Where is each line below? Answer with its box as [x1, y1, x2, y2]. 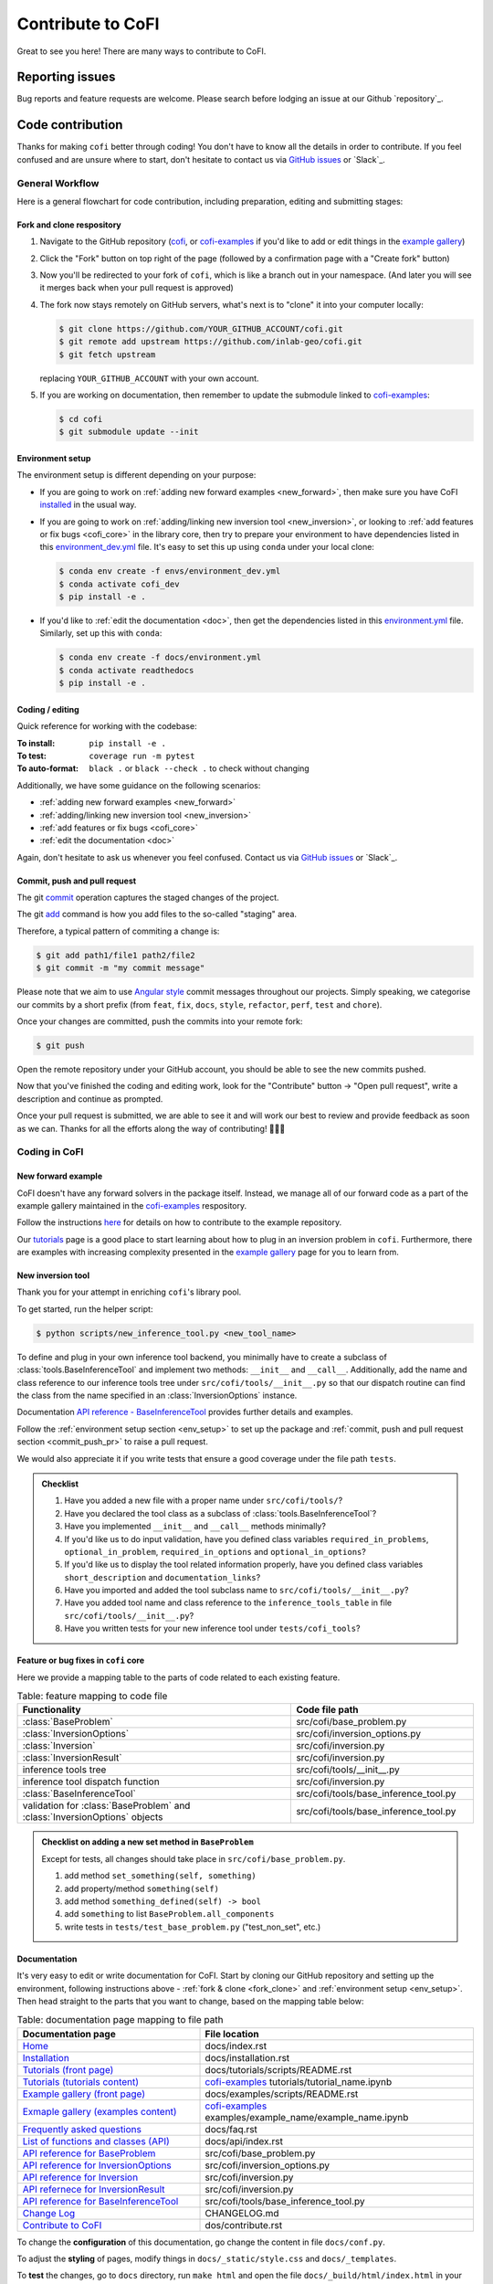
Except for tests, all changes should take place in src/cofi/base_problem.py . [41, 1853, 346, 1864]
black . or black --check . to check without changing [89, 763, 309, 774]
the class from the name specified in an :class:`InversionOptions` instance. [16, 1390, 298, 1401]
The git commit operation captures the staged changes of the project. [16, 892, 279, 904]
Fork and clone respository [16, 219, 122, 230]
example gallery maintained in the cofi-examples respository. [16, 1200, 246, 1211]
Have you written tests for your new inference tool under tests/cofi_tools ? [64, 1623, 361, 1634]
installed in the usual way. [39, 499, 137, 511]
